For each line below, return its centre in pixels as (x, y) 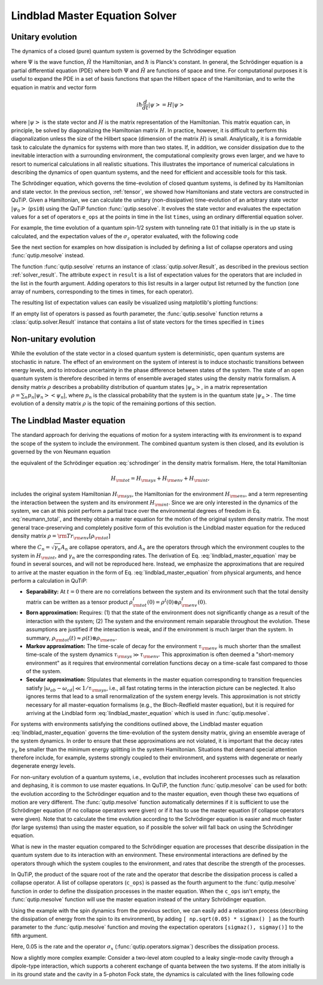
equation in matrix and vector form (54, 87)
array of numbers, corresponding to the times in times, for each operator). (102, 292)
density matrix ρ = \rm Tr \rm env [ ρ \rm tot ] (61, 537)
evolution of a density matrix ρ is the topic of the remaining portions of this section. (114, 403)
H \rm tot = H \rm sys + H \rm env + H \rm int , (160, 479)
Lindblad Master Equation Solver (94, 16)
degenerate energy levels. (43, 766)
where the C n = (31, 548)
